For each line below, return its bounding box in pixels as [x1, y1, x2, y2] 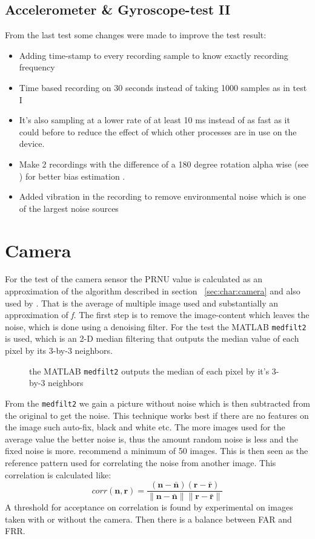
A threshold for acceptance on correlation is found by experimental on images [5, 501, 293, 514]
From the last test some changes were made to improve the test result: [5, 29, 267, 41]
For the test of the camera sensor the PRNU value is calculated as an [5, 273, 262, 285]
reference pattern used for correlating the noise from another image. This [5, 456, 276, 469]
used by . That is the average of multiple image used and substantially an [5, 296, 279, 309]
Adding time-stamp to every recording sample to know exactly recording [19, 49, 288, 61]
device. [19, 137, 45, 150]
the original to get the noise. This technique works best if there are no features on [5, 408, 309, 421]
